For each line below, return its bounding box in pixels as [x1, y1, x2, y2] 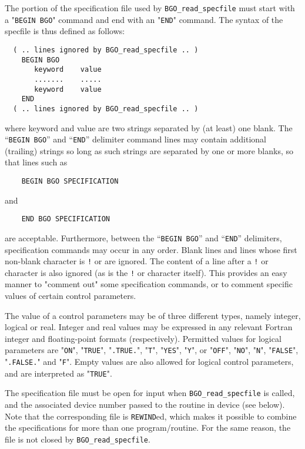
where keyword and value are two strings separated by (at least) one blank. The [5, 121, 293, 134]
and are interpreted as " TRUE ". [5, 367, 112, 379]
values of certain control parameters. [5, 290, 136, 301]
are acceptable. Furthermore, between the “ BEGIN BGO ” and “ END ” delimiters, [5, 231, 282, 244]
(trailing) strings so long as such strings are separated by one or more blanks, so [5, 144, 294, 157]
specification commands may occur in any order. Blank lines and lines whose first [5, 243, 297, 255]
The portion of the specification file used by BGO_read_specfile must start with [5, 2, 295, 14]
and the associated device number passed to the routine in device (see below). [5, 398, 285, 410]
